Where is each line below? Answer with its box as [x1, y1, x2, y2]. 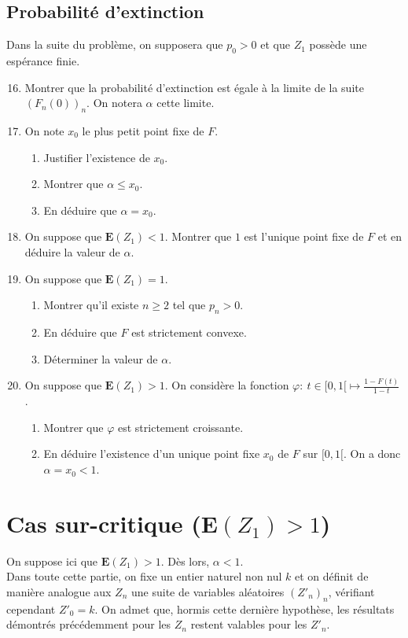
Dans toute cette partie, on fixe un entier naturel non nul [6, 568, 282, 585]
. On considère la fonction [164, 377, 289, 393]
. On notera [86, 94, 142, 111]
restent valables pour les [190, 616, 307, 632]
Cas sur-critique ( [6, 507, 201, 539]
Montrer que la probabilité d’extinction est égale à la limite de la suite [24, 79, 364, 95]
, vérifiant [328, 583, 375, 599]
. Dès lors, [160, 552, 210, 569]
